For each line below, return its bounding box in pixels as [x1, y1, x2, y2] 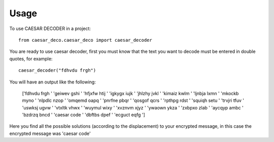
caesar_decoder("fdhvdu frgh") [18, 68, 96, 73]
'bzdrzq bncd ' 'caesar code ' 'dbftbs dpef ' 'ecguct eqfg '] [22, 112, 146, 118]
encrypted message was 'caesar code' [9, 130, 91, 136]
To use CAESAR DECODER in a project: [9, 25, 91, 32]
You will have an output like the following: [9, 79, 96, 85]
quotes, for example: [9, 55, 53, 62]
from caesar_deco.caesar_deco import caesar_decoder [18, 37, 152, 43]
